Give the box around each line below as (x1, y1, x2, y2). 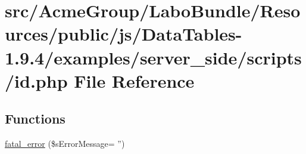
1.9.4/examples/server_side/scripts (5, 45, 302, 69)
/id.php (5, 68, 68, 93)
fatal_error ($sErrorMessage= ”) (5, 137, 125, 150)
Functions (5, 109, 65, 128)
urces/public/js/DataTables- (5, 21, 242, 46)
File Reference (74, 68, 195, 93)
